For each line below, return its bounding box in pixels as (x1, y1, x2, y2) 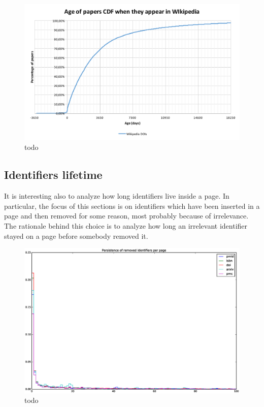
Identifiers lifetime (4, 167, 103, 182)
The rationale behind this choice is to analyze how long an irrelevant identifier (4, 221, 248, 231)
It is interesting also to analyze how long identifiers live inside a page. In (4, 191, 229, 201)
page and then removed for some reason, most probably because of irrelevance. (4, 210, 249, 221)
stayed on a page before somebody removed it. (4, 230, 148, 241)
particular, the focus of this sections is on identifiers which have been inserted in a (4, 200, 260, 211)
